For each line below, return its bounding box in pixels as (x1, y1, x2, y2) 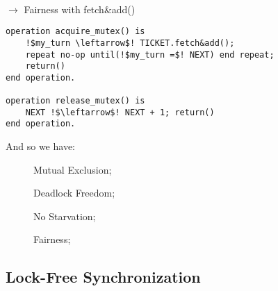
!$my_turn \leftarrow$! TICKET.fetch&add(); (25, 38, 235, 48)
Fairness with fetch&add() (24, 1, 136, 16)
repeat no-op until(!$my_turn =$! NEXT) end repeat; (25, 49, 275, 60)
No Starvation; (33, 208, 96, 223)
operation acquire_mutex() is (6, 26, 145, 37)
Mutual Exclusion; (33, 162, 112, 176)
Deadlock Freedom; (33, 185, 115, 200)
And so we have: (6, 139, 76, 153)
